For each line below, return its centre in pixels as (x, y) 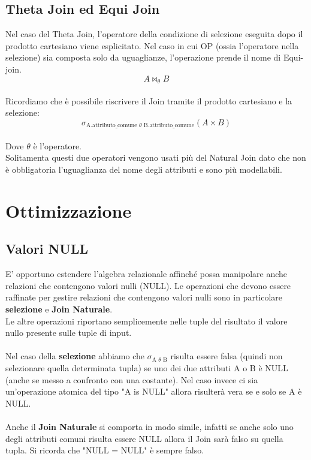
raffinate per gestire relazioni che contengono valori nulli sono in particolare (144, 297)
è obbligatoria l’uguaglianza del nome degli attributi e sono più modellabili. (144, 169)
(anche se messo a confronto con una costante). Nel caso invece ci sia (132, 379)
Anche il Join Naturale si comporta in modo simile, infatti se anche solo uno (150, 426)
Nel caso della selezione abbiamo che (75, 356)
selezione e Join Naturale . (59, 309)
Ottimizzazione (69, 210)
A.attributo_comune (111, 126)
